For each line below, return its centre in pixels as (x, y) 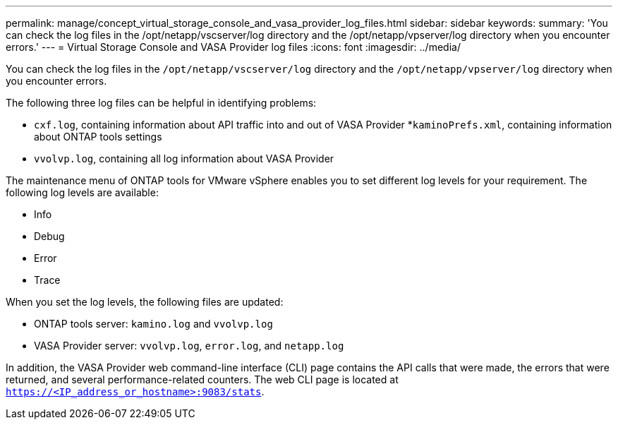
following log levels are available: (82, 192)
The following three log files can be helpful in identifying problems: (161, 103)
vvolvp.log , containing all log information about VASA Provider (184, 158)
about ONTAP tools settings (98, 137)
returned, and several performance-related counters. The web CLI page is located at (202, 379)
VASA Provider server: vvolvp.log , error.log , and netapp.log (189, 346)
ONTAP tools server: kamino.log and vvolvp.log (153, 324)
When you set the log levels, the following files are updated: (145, 302)
